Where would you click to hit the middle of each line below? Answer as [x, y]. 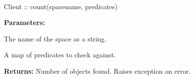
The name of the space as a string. [55, 38]
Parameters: [24, 22]
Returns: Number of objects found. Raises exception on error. [97, 71]
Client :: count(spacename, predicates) [61, 6]
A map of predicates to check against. [60, 55]
